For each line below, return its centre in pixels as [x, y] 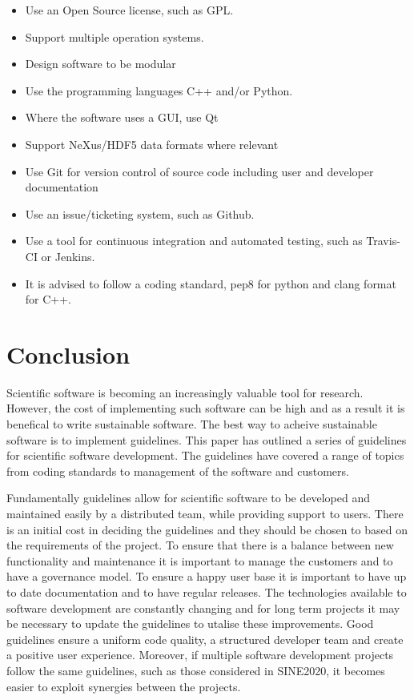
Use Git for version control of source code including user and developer [199, 171]
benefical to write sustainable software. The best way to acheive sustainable [192, 424]
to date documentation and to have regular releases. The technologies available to [207, 591]
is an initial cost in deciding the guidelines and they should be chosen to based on [207, 529]
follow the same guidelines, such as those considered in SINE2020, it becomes [196, 670]
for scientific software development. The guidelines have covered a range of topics [205, 455]
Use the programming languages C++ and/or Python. [159, 90]
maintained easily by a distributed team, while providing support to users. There [205, 513]
